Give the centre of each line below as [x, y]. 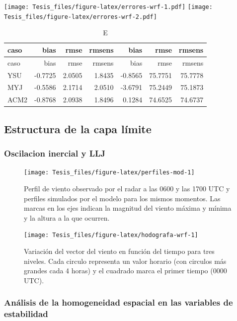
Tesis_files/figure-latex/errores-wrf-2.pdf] [80, 17]
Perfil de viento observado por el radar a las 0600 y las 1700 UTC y [127, 189]
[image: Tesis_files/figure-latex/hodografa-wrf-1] [111, 235]
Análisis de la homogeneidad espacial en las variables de [118, 302]
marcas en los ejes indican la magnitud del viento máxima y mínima [128, 208]
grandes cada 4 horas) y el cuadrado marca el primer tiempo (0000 [125, 271]
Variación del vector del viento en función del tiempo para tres [119, 251]
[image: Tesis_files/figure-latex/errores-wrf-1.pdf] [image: [108, 7]
